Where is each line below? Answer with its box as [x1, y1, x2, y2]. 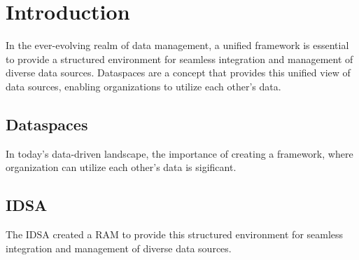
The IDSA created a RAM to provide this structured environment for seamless [6, 227, 344, 242]
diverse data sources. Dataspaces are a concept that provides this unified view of [6, 65, 351, 80]
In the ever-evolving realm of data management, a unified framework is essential [6, 38, 349, 53]
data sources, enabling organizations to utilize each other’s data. [6, 78, 281, 93]
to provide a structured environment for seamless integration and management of [6, 51, 353, 66]
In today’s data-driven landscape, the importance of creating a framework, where [6, 146, 353, 160]
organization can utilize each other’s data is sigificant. [6, 160, 237, 175]
